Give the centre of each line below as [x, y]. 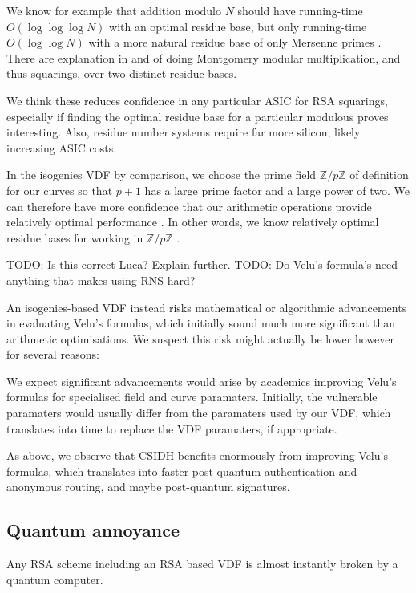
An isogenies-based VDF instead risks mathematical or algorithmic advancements [207, 307]
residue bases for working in [75, 237]
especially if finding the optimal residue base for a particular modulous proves [198, 116]
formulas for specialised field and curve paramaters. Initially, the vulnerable [192, 397]
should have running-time [300, 10]
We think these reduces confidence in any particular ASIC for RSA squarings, [197, 100]
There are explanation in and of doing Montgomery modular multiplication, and [204, 57]
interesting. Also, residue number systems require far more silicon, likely [184, 132]
